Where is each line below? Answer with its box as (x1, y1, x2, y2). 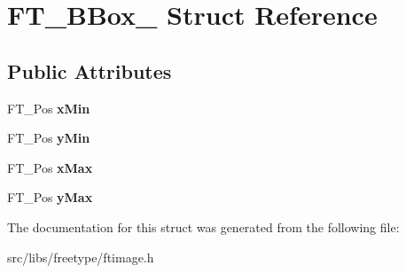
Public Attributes (7, 57, 172, 84)
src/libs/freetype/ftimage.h (7, 247, 154, 266)
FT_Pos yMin (7, 129, 90, 147)
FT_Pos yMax (7, 188, 93, 207)
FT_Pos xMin (7, 98, 90, 117)
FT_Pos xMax (7, 158, 93, 176)
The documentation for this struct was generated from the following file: (7, 217, 400, 236)
